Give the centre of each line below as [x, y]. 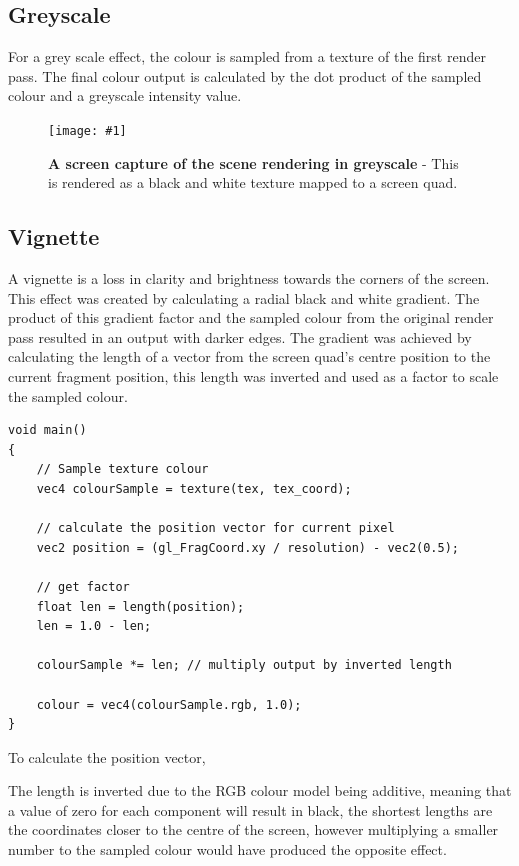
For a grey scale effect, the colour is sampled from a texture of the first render [247, 56]
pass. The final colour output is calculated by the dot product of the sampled [245, 75]
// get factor [83, 586]
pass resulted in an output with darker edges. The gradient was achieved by [240, 336]
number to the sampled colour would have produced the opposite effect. [227, 849]
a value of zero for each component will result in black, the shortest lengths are [250, 809]
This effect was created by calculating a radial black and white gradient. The [244, 297]
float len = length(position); [140, 606]
